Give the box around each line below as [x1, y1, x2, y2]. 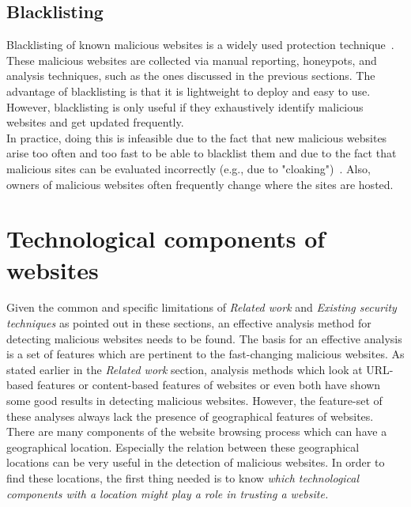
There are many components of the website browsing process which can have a [6, 423, 387, 440]
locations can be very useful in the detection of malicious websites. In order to [6, 454, 385, 471]
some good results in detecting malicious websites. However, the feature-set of [6, 392, 383, 409]
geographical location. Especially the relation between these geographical [6, 438, 360, 455]
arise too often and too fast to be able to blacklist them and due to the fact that [6, 145, 397, 161]
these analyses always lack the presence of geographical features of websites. [6, 407, 374, 424]
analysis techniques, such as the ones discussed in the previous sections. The [6, 67, 375, 84]
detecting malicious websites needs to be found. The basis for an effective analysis [6, 330, 402, 346]
